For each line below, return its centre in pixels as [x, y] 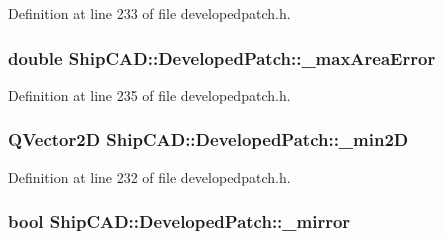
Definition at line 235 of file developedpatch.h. [149, 94]
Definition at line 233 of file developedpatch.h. [149, 13]
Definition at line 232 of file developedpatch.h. [149, 176]
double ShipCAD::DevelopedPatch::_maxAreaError [222, 57]
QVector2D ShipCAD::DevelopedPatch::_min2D [208, 139]
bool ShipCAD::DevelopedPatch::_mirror [179, 221]
